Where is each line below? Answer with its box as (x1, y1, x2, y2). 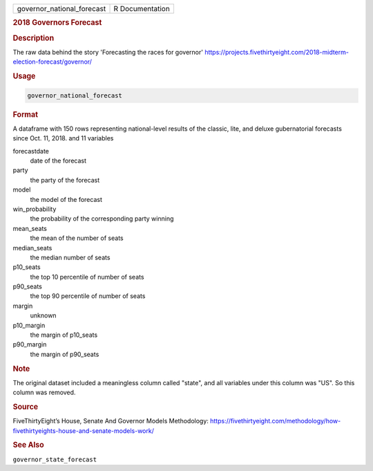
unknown (30, 311, 57, 320)
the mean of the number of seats (30, 234, 124, 242)
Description (12, 33, 55, 43)
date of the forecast (30, 156, 86, 165)
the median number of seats (30, 253, 111, 261)
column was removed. (12, 388, 76, 397)
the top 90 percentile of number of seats (30, 292, 146, 300)
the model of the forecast (30, 195, 103, 203)
